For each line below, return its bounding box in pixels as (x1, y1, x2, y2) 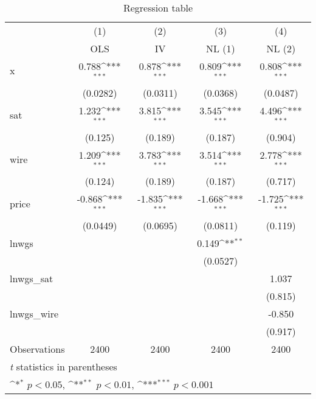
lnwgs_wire (10, 307, 59, 321)
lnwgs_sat (10, 271, 53, 286)
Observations (10, 342, 65, 356)
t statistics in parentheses (10, 359, 117, 374)
